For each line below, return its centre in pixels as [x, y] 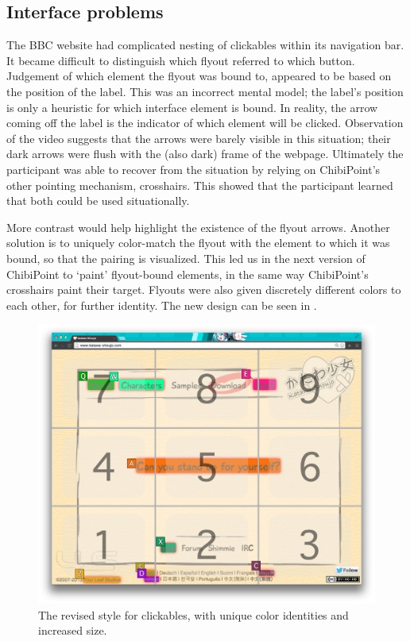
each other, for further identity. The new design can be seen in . [162, 305]
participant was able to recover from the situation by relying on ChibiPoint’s [193, 169]
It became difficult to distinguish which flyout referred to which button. [181, 60]
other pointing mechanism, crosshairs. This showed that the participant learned [200, 185]
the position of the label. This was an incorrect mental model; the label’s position [205, 91]
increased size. [73, 630]
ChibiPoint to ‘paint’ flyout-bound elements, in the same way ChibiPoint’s [188, 274]
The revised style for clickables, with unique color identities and [193, 614]
